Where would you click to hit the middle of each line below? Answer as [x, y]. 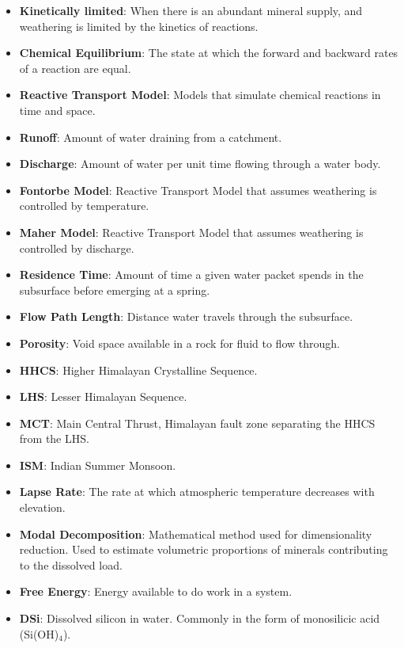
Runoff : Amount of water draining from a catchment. [151, 137]
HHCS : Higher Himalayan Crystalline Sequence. [138, 370]
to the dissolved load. [71, 564]
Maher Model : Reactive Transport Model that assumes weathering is [191, 232]
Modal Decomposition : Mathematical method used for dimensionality [196, 534]
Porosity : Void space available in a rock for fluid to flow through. [179, 343]
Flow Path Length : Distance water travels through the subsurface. [186, 316]
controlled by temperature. [84, 206]
